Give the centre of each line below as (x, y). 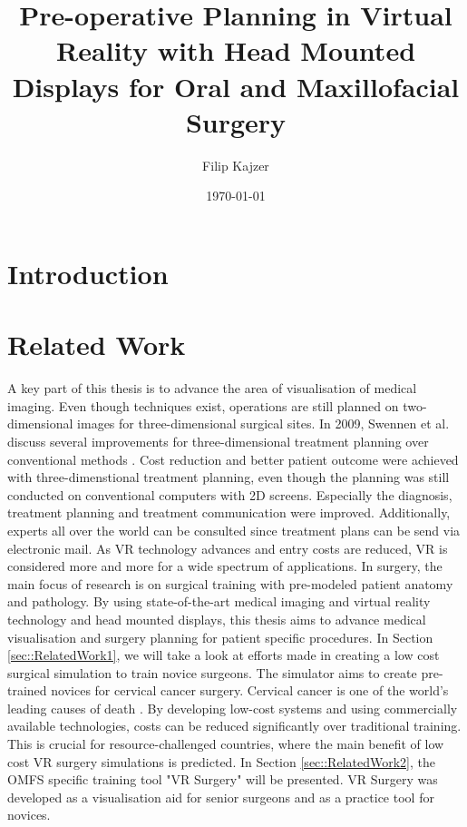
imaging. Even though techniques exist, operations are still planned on (203, 405)
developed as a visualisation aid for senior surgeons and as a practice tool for (221, 797)
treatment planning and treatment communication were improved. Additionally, (229, 512)
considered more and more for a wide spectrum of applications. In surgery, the (225, 566)
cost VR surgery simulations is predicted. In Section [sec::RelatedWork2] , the (221, 761)
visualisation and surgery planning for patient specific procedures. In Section (220, 637)
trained (27, 690)
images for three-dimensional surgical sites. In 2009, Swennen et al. (263, 423)
